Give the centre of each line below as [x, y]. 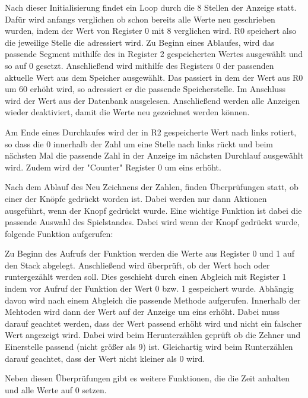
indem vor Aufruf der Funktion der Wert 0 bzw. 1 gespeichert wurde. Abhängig [149, 288]
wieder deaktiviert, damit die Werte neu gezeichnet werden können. [127, 112]
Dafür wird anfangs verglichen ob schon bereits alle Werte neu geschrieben [140, 19]
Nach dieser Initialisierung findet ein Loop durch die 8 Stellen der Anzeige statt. [151, 7]
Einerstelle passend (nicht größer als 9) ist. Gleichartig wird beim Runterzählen [149, 347]
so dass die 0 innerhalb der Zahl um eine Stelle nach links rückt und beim [139, 143]
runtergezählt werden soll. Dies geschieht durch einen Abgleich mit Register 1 [146, 277]
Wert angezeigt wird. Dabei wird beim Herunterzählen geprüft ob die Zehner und [153, 335]
